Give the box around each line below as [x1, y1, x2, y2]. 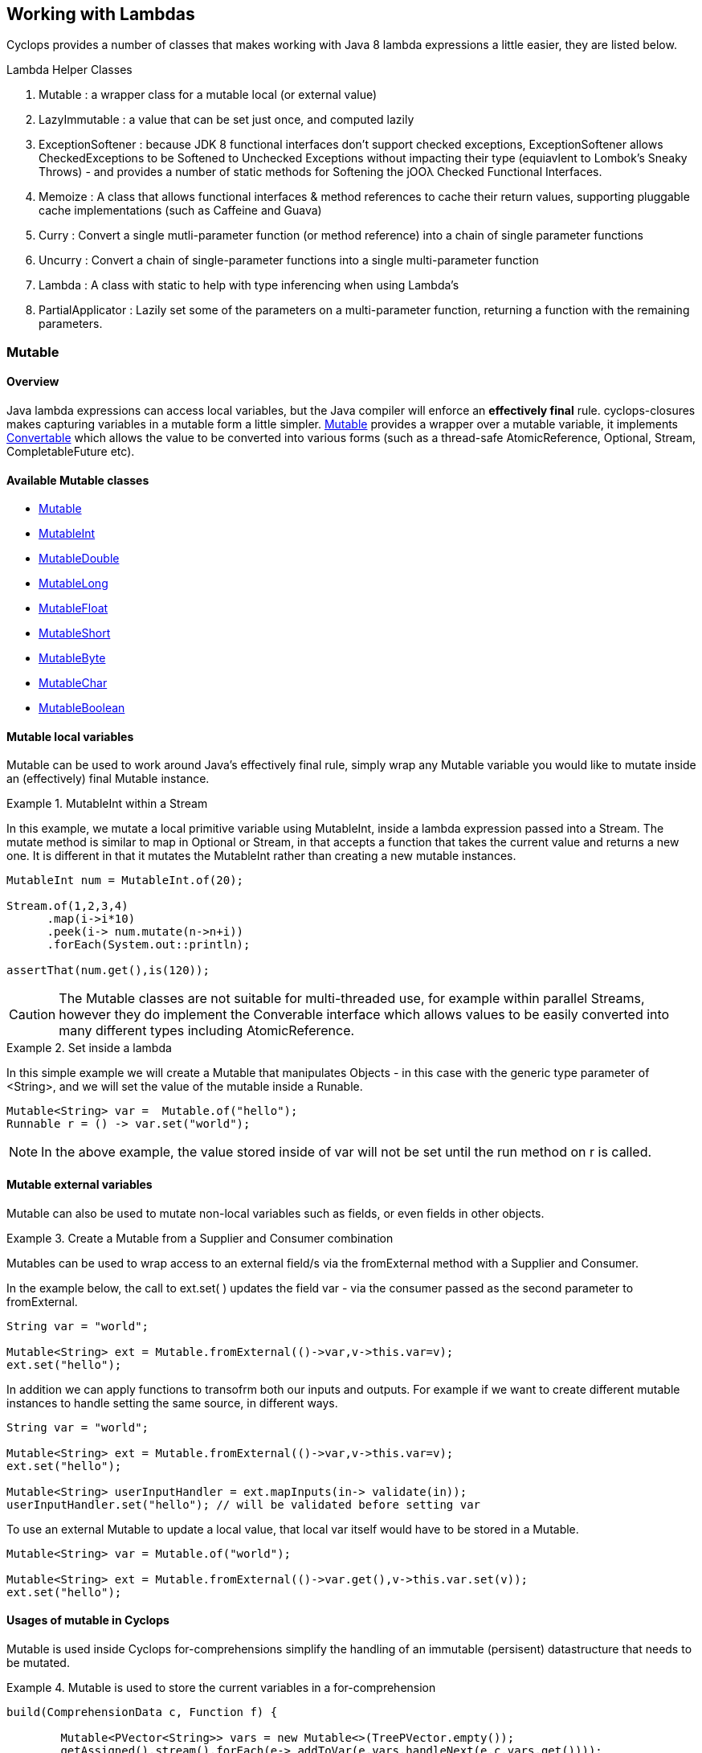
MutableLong [39, 576, 108, 591]
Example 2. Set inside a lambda [6, 1041, 172, 1055]
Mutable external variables [6, 1178, 153, 1192]
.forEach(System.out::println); [47, 938, 251, 952]
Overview [6, 375, 59, 389]
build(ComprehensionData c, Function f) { [6, 1705, 278, 1718]
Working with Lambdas [6, 4, 195, 24]
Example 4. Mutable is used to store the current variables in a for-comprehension [6, 1680, 436, 1694]
